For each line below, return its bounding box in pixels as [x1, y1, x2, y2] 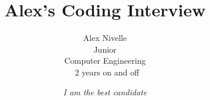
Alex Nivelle [83, 32, 127, 44]
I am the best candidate [63, 85, 147, 98]
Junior [93, 43, 117, 55]
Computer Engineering [64, 54, 146, 67]
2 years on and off [74, 65, 140, 78]
